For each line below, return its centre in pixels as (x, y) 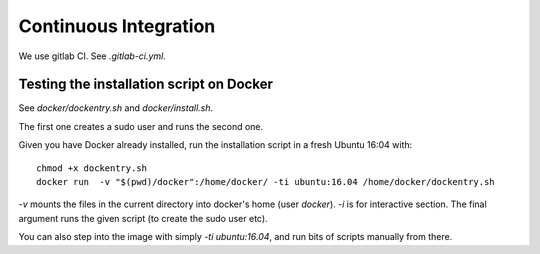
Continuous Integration (117, 26)
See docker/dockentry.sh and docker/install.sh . (116, 108)
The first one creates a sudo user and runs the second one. (141, 126)
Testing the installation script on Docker (146, 84)
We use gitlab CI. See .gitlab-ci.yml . (92, 56)
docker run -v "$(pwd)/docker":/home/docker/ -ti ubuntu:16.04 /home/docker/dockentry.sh (265, 182)
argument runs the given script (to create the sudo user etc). (143, 218)
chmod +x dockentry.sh (92, 168)
